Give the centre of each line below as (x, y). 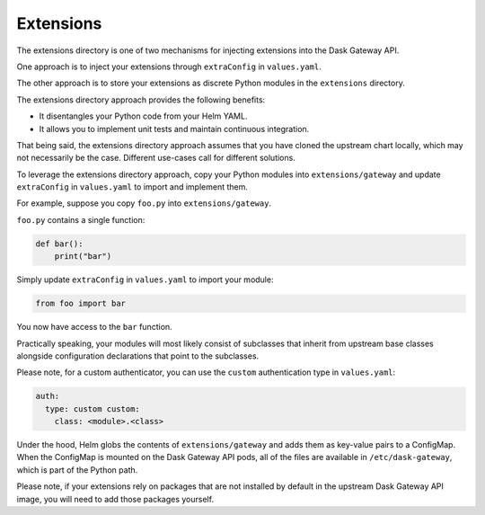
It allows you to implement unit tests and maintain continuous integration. (174, 129)
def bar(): (59, 244)
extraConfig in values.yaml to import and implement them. (132, 187)
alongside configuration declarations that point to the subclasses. (138, 356)
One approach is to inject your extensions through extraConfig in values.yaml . (169, 67)
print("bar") (83, 257)
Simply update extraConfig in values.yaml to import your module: (145, 280)
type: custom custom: (93, 408)
